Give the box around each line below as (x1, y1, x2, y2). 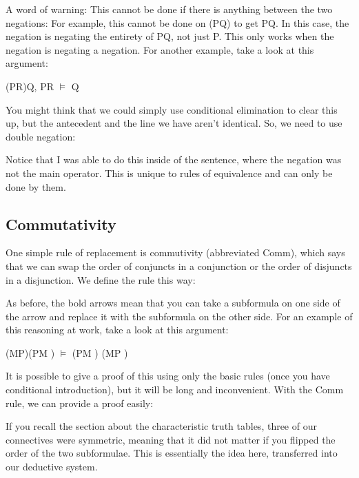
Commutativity (6, 213, 116, 234)
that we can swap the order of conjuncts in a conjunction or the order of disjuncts (6, 258, 352, 273)
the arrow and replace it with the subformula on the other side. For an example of (6, 309, 353, 323)
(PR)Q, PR (6, 79, 54, 93)
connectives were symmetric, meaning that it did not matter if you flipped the (6, 432, 336, 446)
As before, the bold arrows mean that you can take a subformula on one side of (6, 295, 340, 310)
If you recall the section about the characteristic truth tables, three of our (6, 419, 317, 433)
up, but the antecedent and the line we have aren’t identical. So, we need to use (6, 116, 342, 130)
